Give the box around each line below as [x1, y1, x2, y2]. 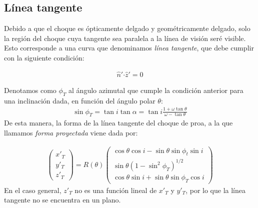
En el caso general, [4, 184, 61, 195]
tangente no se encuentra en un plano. [4, 194, 121, 205]
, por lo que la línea [185, 184, 246, 195]
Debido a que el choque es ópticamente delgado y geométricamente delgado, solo [4, 23, 250, 33]
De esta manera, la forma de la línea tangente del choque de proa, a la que [4, 117, 233, 128]
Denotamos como [4, 84, 56, 95]
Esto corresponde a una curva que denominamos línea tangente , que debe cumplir [4, 42, 254, 53]
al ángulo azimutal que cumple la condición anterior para [68, 84, 243, 95]
